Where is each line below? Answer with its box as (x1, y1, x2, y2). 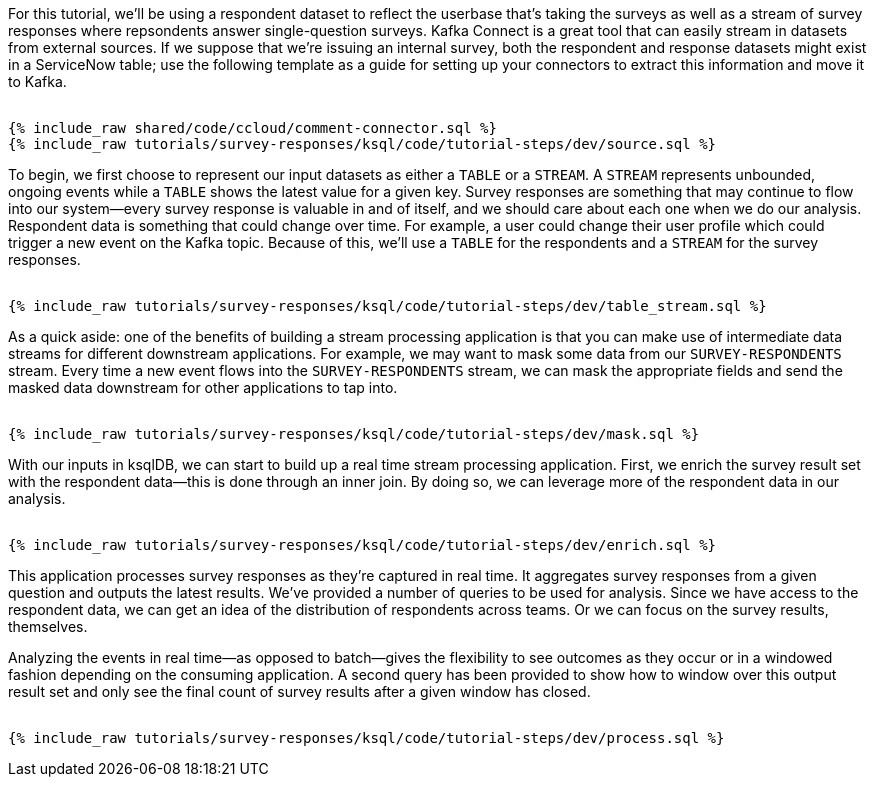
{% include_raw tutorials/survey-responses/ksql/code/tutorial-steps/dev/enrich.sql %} (8, 537, 717, 553)
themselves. (8, 618, 88, 635)
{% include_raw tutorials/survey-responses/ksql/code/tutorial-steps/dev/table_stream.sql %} (8, 298, 767, 314)
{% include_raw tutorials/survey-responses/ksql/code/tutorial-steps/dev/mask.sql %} (8, 426, 700, 442)
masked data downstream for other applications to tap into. (8, 379, 398, 396)
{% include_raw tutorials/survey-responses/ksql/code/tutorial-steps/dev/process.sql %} (8, 730, 725, 746)
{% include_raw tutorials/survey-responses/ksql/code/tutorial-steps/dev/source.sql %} (8, 136, 717, 152)
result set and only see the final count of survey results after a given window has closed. (8, 683, 591, 700)
